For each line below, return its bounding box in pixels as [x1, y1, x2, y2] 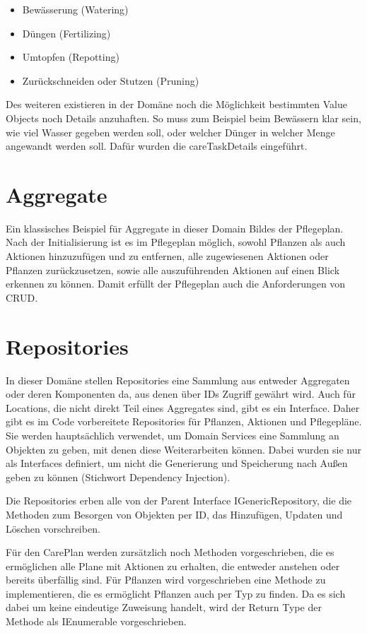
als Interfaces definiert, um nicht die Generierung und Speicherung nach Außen [6, 456, 348, 471]
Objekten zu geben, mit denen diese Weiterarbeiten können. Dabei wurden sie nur [6, 442, 361, 456]
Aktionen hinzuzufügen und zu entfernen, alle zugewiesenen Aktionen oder [6, 249, 329, 264]
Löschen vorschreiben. [6, 521, 100, 536]
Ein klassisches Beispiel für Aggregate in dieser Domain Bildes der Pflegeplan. [6, 220, 344, 235]
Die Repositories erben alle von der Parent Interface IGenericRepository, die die [6, 493, 352, 508]
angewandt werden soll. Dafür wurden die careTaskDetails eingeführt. [6, 138, 308, 153]
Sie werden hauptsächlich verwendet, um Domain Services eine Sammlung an [6, 427, 339, 442]
